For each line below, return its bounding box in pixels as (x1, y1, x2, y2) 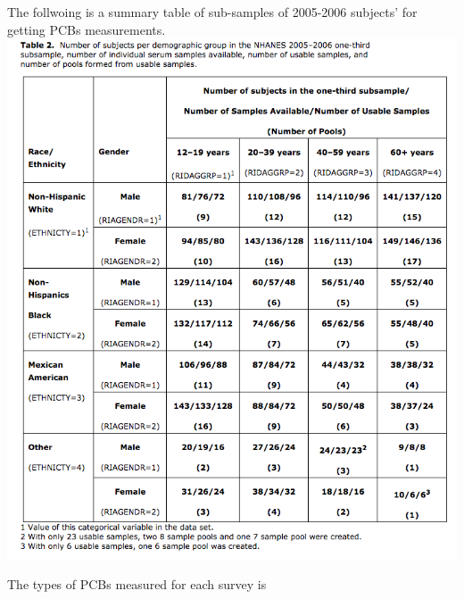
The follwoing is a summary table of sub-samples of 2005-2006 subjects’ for (7, 3, 418, 21)
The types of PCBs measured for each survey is (7, 575, 267, 594)
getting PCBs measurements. (7, 20, 166, 38)
